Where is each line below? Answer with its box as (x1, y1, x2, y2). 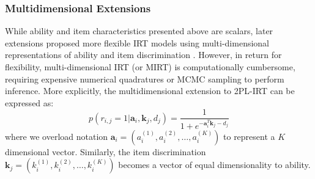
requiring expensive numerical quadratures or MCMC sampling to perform (5, 72, 284, 85)
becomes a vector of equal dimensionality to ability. (118, 158, 311, 171)
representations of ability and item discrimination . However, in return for (5, 48, 282, 61)
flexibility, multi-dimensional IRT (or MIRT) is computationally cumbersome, (5, 60, 295, 73)
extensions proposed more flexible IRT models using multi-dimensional (5, 36, 270, 49)
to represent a (223, 130, 275, 142)
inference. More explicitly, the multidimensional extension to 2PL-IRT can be (5, 84, 295, 97)
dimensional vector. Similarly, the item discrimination (5, 145, 206, 158)
